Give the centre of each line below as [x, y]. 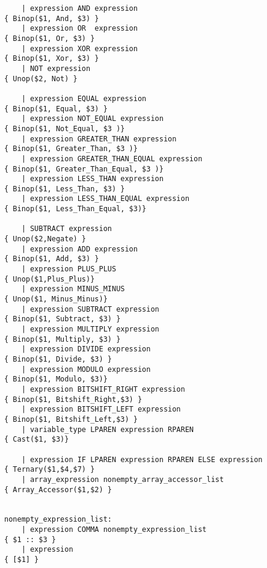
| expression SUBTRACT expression [90, 309]
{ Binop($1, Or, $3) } [50, 38]
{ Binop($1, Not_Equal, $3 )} [65, 128]
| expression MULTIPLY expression [90, 329]
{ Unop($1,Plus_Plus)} [50, 279]
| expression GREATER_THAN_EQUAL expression [112, 159]
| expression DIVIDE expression [86, 349]
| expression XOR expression [79, 48]
